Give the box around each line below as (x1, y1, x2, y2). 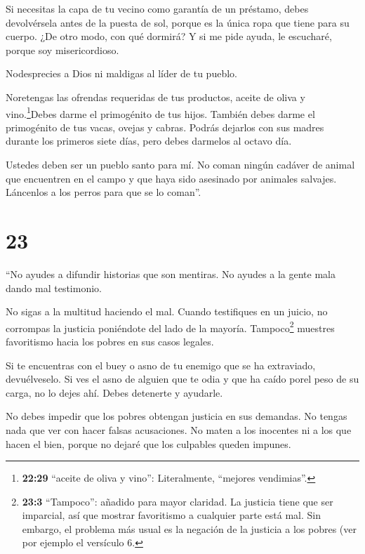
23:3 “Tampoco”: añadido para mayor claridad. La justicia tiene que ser (22, 494, 333, 508)
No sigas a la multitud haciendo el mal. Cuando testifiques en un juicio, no (6, 304, 328, 319)
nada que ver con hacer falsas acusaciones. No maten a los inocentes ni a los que (6, 422, 352, 437)
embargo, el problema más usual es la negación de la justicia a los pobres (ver (22, 521, 357, 536)
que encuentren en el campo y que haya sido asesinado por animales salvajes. (6, 171, 337, 185)
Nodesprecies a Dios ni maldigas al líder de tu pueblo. (6, 66, 237, 81)
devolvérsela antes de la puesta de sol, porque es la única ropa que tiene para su (6, 15, 350, 29)
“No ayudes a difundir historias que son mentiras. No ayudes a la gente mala (6, 266, 336, 281)
